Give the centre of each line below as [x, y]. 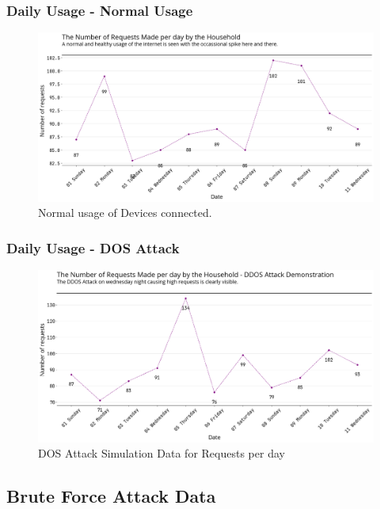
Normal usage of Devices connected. [125, 213]
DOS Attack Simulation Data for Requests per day [161, 453]
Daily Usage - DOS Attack [93, 247]
